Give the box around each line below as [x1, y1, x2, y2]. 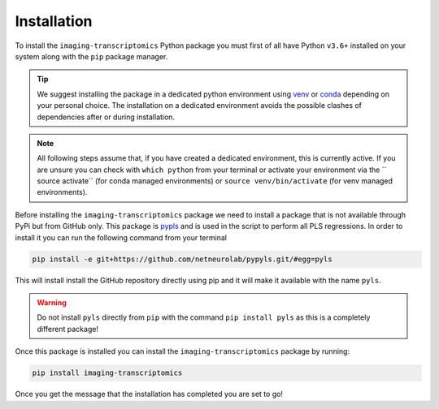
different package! [37, 324, 99, 334]
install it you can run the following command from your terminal [15, 232, 228, 243]
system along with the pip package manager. [15, 51, 168, 61]
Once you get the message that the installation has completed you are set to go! [15, 390, 284, 399]
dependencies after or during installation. [37, 112, 175, 122]
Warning [37, 297, 67, 308]
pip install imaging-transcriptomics [32, 368, 183, 377]
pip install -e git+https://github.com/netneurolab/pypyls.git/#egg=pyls [32, 254, 333, 264]
